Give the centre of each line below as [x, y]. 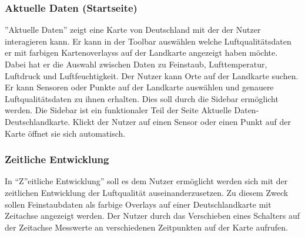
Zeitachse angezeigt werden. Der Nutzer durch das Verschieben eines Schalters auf [152, 216]
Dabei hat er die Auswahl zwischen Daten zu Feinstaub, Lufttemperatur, [136, 64]
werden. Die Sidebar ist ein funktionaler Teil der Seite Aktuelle [118, 110]
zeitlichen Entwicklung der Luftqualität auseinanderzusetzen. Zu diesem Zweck [147, 192]
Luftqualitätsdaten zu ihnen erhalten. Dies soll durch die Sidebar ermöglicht [142, 98]
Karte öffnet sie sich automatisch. [65, 133]
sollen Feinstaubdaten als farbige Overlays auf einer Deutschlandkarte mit [138, 204]
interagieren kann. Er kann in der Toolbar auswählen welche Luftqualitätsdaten [148, 41]
